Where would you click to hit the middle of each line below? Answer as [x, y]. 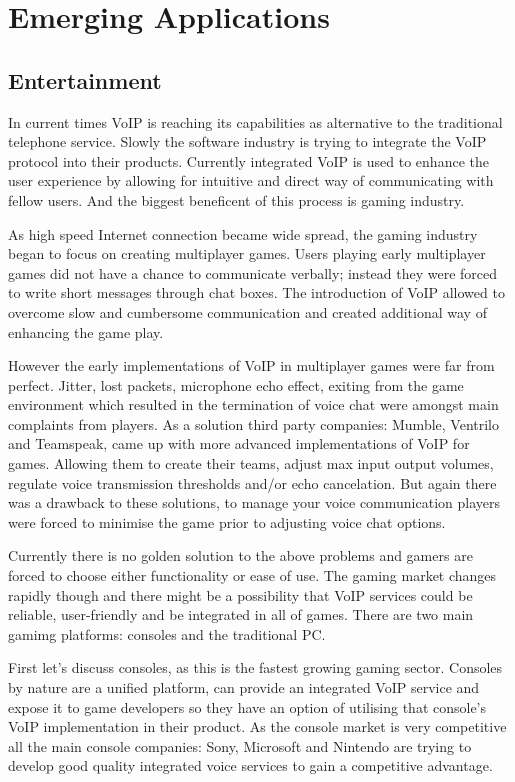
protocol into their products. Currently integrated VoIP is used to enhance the [248, 160]
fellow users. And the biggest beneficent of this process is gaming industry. [236, 199]
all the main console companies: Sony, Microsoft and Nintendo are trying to [240, 745]
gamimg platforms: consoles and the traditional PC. [167, 633]
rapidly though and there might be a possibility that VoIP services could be [240, 594]
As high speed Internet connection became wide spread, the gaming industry [243, 233]
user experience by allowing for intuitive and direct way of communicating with [251, 180]
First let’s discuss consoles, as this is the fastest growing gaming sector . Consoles [255, 667]
